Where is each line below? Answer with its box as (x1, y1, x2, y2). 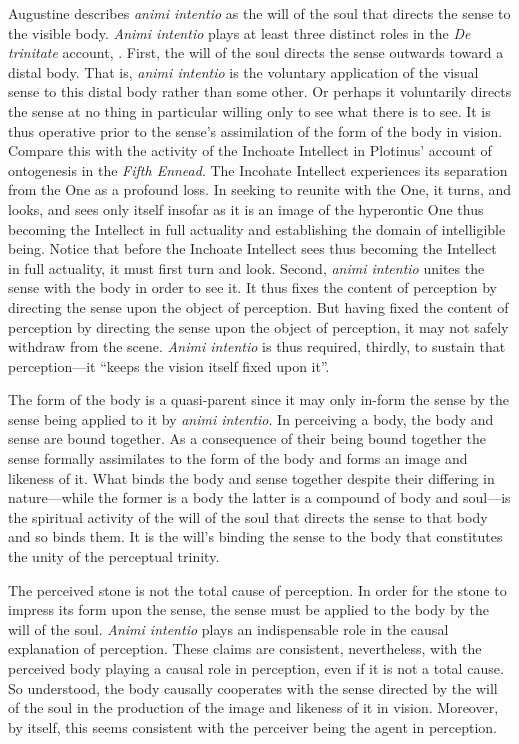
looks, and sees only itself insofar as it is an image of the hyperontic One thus (8, 198, 484, 219)
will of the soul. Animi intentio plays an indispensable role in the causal (8, 618, 449, 639)
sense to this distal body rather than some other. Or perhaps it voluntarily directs (8, 81, 512, 102)
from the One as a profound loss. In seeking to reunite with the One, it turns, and (8, 179, 512, 200)
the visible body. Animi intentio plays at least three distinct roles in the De (8, 22, 471, 43)
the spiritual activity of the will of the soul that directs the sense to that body (8, 506, 488, 527)
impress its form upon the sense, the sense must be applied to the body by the (8, 599, 489, 620)
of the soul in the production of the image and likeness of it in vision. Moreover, (8, 697, 499, 718)
